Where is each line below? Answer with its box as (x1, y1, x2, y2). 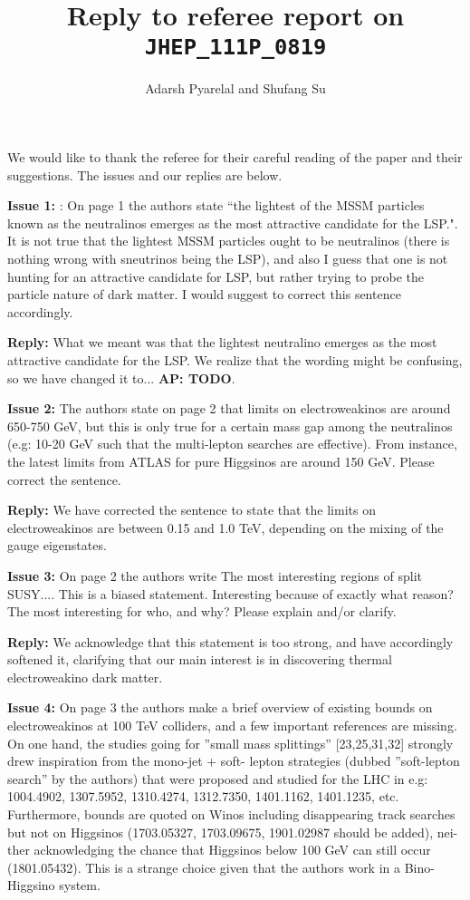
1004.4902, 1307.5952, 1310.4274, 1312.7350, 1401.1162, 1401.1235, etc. (7, 787, 399, 806)
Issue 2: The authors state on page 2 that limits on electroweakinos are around (7, 399, 451, 418)
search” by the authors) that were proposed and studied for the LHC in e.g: (7, 769, 428, 788)
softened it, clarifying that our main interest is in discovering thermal (7, 650, 392, 669)
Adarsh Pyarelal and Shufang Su (145, 79, 326, 98)
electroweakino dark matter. (7, 667, 163, 686)
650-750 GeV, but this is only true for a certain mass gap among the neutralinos (7, 416, 453, 435)
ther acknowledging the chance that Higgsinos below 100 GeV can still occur (7, 840, 431, 859)
